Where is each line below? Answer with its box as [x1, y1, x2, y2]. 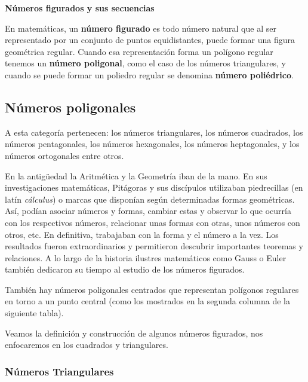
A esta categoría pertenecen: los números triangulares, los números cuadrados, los [5, 126, 303, 138]
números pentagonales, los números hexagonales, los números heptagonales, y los [5, 137, 300, 150]
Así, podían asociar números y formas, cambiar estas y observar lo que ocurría [5, 204, 291, 217]
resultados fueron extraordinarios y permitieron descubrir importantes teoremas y [5, 240, 303, 252]
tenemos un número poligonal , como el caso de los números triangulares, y [5, 57, 286, 69]
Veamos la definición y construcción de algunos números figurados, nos [5, 326, 263, 339]
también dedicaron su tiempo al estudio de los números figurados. [5, 263, 245, 276]
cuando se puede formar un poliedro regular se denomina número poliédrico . [5, 68, 294, 81]
